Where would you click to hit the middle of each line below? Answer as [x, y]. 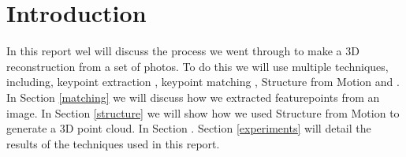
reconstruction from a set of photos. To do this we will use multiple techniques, [197, 66]
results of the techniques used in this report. [113, 143]
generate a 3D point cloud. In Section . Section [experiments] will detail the [189, 128]
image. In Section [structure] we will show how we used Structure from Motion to [203, 112]
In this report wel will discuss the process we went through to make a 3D [183, 51]
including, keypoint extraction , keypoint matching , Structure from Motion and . [203, 82]
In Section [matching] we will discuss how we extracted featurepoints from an [193, 97]
